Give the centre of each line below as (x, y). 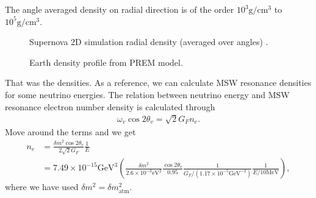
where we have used (42, 187)
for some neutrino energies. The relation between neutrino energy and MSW (147, 94)
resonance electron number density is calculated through (110, 106)
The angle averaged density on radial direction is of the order (120, 9)
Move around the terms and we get (70, 131)
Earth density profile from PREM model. (106, 62)
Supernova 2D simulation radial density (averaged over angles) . (149, 42)
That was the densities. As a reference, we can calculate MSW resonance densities (158, 83)
